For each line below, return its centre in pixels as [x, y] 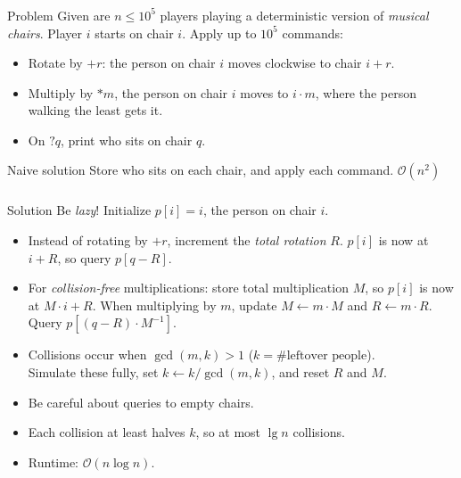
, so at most [228, 432]
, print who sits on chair [127, 140]
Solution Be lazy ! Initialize [79, 210]
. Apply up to [219, 33]
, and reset [300, 371]
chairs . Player [45, 33]
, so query [84, 257]
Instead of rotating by [88, 240]
